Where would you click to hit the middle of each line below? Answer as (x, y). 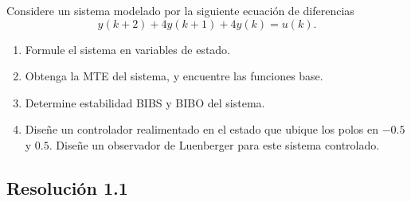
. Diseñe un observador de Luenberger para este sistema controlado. (214, 144)
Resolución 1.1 (67, 187)
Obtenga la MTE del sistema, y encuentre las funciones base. (174, 76)
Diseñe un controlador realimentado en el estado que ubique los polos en (202, 129)
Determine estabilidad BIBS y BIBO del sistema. (145, 102)
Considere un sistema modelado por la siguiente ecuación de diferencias (180, 10)
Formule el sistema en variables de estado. (128, 49)
